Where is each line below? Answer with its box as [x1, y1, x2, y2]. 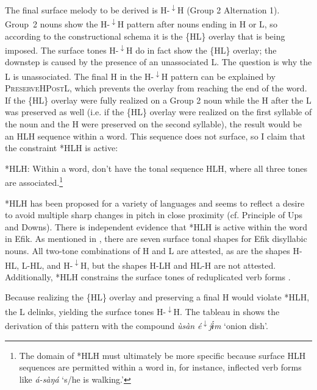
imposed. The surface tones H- [5, 43, 119, 56]
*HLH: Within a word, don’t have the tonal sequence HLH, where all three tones [5, 161, 308, 174]
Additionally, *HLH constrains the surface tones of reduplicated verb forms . [5, 270, 291, 283]
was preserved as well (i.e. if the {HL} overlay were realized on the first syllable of [5, 105, 312, 118]
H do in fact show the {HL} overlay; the [126, 43, 277, 56]
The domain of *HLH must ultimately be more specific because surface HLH [19, 349, 306, 361]
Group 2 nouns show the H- [5, 17, 110, 30]
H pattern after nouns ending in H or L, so [117, 17, 277, 30]
